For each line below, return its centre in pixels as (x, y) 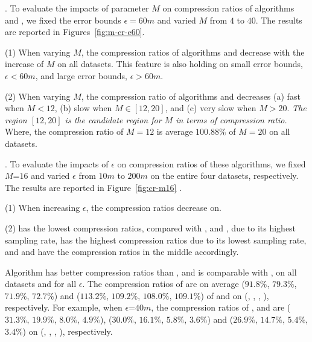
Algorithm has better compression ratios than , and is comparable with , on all (151, 272)
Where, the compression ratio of (64, 131)
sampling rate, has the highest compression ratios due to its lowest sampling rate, (156, 240)
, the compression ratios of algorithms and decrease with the (193, 52)
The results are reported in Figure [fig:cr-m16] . (94, 187)
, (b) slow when (83, 108)
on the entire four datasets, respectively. (224, 176)
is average (175, 131)
